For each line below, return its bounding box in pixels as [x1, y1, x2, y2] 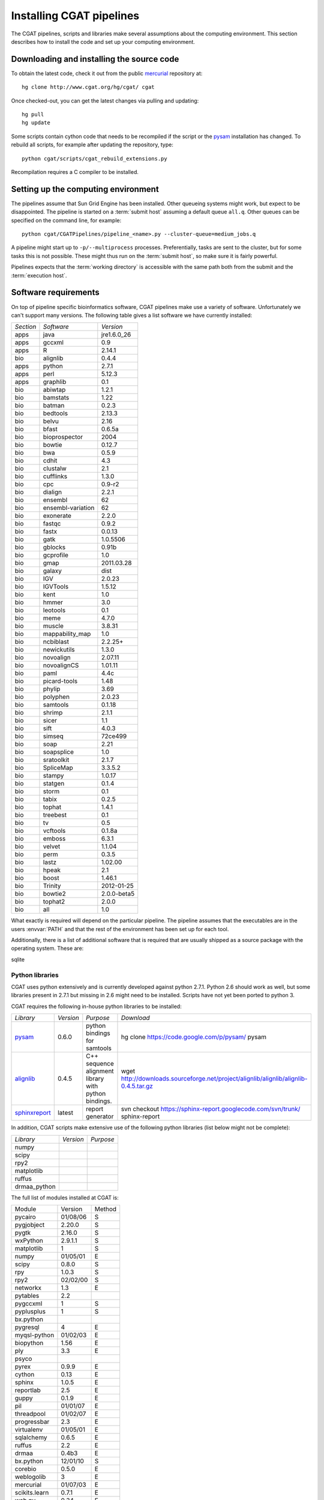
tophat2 [43, 898, 65, 906]
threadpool [14, 1409, 46, 1418]
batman [43, 401, 65, 410]
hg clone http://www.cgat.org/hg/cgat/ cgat [22, 84, 155, 91]
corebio [14, 1465, 37, 1473]
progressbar [14, 1417, 50, 1426]
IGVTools [43, 583, 69, 591]
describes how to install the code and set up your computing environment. [11, 38, 195, 45]
